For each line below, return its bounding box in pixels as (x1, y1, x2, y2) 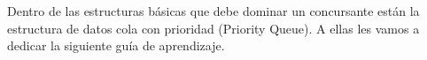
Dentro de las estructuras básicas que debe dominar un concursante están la (7, 2, 420, 19)
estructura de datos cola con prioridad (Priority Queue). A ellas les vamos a (7, 19, 420, 37)
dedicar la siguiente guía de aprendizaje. (7, 36, 225, 55)
